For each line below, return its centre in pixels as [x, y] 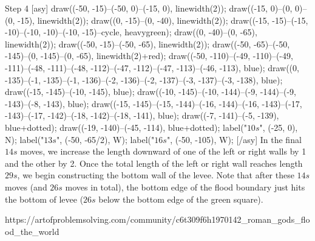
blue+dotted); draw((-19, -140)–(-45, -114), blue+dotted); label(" [126, 127]
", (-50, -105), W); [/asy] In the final [234, 139]
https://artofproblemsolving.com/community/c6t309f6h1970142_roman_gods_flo [157, 219]
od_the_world [32, 231]
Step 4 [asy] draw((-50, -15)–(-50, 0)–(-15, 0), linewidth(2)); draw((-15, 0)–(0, [149, 8]
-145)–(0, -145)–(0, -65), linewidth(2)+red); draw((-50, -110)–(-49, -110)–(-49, [149, 56]
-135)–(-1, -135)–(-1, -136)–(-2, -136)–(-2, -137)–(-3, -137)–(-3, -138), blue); [144, 79]
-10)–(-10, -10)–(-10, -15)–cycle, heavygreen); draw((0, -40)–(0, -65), [131, 32]
